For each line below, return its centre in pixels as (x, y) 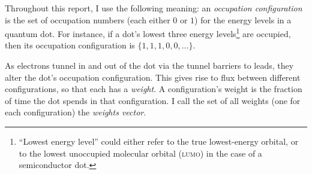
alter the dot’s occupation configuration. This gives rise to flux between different (153, 77)
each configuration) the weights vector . (76, 112)
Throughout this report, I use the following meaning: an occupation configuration (154, 8)
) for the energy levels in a (243, 19)
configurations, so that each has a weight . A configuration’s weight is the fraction (154, 89)
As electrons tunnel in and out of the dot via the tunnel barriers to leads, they (149, 65)
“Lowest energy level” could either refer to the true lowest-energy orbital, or (159, 141)
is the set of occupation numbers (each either (88, 19)
